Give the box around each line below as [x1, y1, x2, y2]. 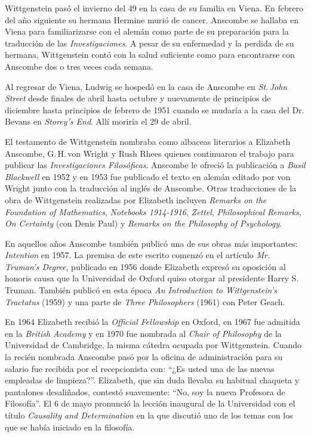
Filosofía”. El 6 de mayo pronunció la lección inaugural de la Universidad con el [5, 397, 295, 410]
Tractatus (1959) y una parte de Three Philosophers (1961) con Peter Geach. [5, 295, 285, 308]
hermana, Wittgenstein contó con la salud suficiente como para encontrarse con [5, 48, 295, 61]
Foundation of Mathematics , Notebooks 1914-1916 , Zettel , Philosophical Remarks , [5, 205, 301, 218]
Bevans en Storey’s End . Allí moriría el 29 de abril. [5, 115, 192, 128]
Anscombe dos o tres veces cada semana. [5, 60, 153, 72]
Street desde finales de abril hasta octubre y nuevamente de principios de [5, 92, 271, 104]
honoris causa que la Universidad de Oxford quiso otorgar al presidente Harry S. [5, 272, 299, 284]
